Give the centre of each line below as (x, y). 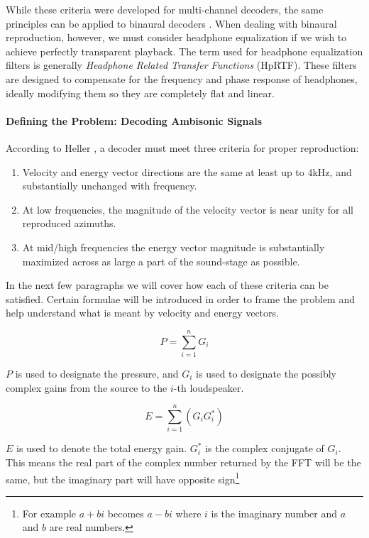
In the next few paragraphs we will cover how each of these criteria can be (167, 285)
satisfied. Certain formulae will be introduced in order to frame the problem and (181, 298)
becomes (126, 513)
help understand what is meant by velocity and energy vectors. (142, 313)
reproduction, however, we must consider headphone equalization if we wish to (176, 37)
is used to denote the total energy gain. (102, 448)
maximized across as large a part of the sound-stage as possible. (161, 261)
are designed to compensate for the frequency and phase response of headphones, (182, 78)
